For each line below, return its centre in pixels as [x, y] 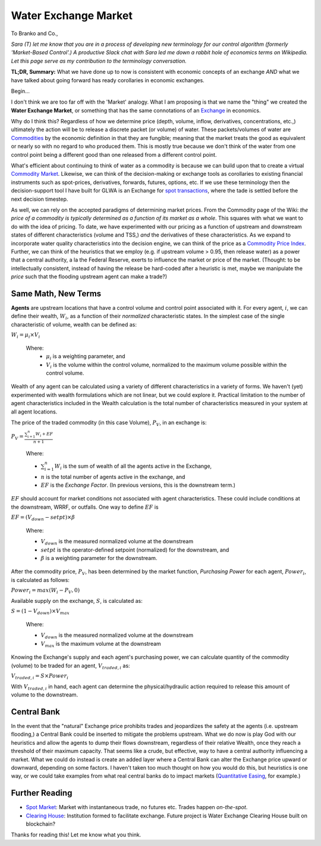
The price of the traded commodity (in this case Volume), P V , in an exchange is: [109, 423]
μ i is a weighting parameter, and [86, 357]
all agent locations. [34, 412]
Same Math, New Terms [56, 293]
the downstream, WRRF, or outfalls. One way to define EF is [85, 507]
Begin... [20, 91]
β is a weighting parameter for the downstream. [99, 558]
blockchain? [41, 824]
